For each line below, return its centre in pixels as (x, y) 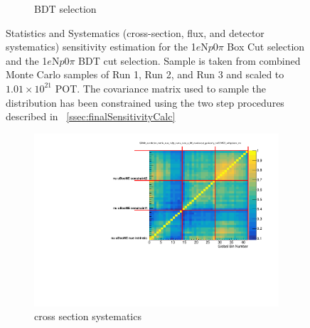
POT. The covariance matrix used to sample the (161, 88)
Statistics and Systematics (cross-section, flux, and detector (135, 32)
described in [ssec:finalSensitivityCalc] (91, 116)
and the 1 (27, 60)
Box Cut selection (266, 47)
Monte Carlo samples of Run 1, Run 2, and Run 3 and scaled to (145, 74)
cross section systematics (88, 316)
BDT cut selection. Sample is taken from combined (189, 60)
